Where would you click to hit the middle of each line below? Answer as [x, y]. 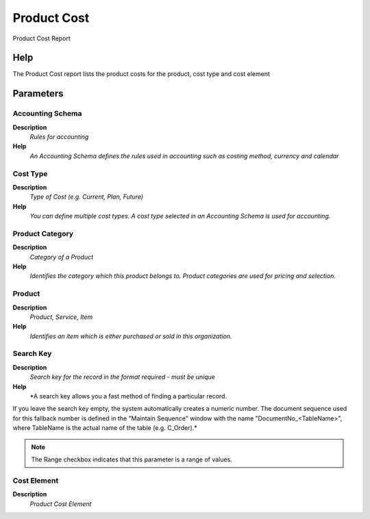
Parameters [38, 93]
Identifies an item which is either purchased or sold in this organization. [131, 336]
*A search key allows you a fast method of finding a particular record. [128, 396]
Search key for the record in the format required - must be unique [123, 377]
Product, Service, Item [61, 317]
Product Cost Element [61, 504]
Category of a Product [62, 257]
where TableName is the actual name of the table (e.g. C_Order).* [105, 428]
